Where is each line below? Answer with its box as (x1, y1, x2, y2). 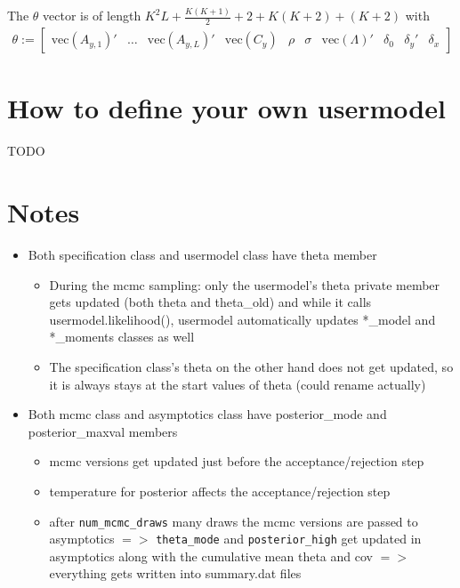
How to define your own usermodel (7, 90, 446, 126)
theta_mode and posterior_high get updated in (156, 529, 422, 548)
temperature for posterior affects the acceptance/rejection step (49, 481, 391, 500)
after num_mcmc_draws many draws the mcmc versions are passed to (49, 511, 418, 530)
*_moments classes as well (49, 327, 195, 346)
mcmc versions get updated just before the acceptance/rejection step (49, 452, 424, 471)
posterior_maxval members (28, 422, 178, 440)
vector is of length (43, 6, 141, 25)
